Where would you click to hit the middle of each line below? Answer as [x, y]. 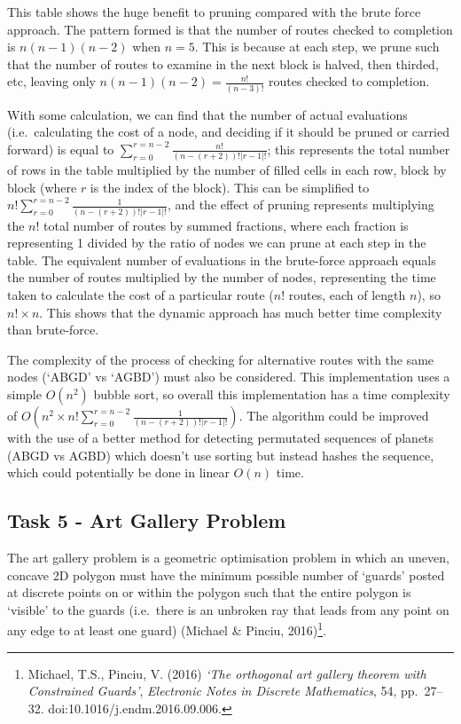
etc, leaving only [51, 81]
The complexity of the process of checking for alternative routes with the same [221, 359]
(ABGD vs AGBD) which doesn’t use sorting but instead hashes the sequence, [221, 455]
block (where [42, 187]
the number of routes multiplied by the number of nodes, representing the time [222, 277]
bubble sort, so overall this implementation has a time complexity [272, 394]
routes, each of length [347, 295]
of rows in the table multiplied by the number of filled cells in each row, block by [227, 170]
